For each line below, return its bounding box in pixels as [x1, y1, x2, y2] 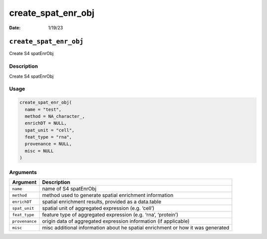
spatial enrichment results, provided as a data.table [42, 198, 162, 205]
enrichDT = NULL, [25, 120, 67, 126]
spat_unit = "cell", [25, 127, 75, 133]
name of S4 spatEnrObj [42, 186, 96, 192]
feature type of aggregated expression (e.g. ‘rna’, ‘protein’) [42, 211, 178, 218]
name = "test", [25, 106, 62, 112]
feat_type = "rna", [25, 134, 72, 140]
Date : [9, 25, 21, 31]
